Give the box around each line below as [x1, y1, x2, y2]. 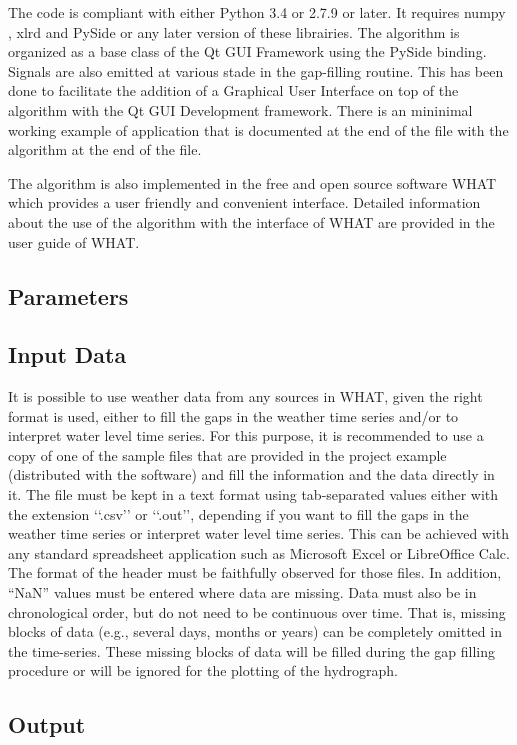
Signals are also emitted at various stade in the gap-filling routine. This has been [8, 60, 504, 81]
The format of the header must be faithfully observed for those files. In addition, [8, 562, 502, 583]
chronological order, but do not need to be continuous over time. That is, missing [8, 601, 506, 622]
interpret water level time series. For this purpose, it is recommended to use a [8, 425, 484, 446]
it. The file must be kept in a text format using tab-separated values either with [8, 484, 499, 505]
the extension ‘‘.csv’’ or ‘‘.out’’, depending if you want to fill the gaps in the [8, 503, 469, 524]
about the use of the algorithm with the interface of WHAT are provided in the [8, 211, 495, 232]
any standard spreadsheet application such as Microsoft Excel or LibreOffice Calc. [8, 542, 510, 563]
